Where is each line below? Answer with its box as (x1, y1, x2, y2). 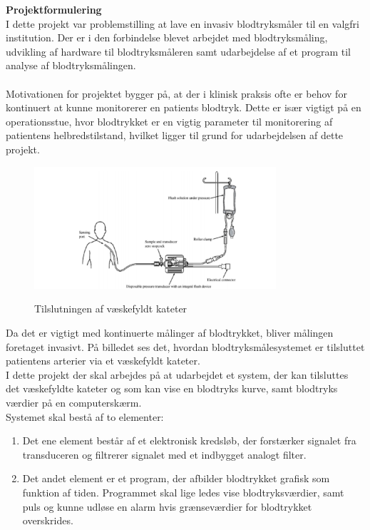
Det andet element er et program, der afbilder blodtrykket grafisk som (22, 471, 330, 486)
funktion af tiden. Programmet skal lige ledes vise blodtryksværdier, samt (22, 484, 344, 499)
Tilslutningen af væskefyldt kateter (34, 301, 187, 316)
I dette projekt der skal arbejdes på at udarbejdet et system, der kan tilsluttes (6, 367, 349, 382)
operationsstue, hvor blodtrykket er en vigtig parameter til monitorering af (6, 113, 333, 128)
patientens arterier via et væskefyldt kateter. (6, 353, 200, 368)
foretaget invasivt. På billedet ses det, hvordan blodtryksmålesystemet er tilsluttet (6, 339, 365, 354)
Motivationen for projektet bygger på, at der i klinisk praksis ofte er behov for (6, 86, 347, 101)
